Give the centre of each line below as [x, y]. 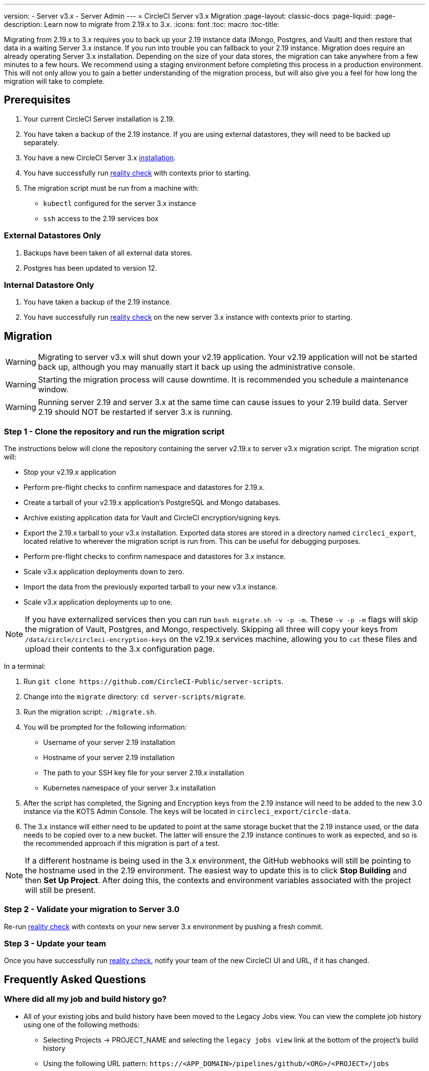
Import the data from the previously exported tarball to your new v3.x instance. [151, 586]
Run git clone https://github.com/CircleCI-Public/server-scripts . [154, 681]
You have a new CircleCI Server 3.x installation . [100, 157]
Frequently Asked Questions [75, 979]
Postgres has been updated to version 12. [90, 268]
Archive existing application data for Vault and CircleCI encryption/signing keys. [152, 517]
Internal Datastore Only [49, 285]
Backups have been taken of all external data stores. [108, 253]
